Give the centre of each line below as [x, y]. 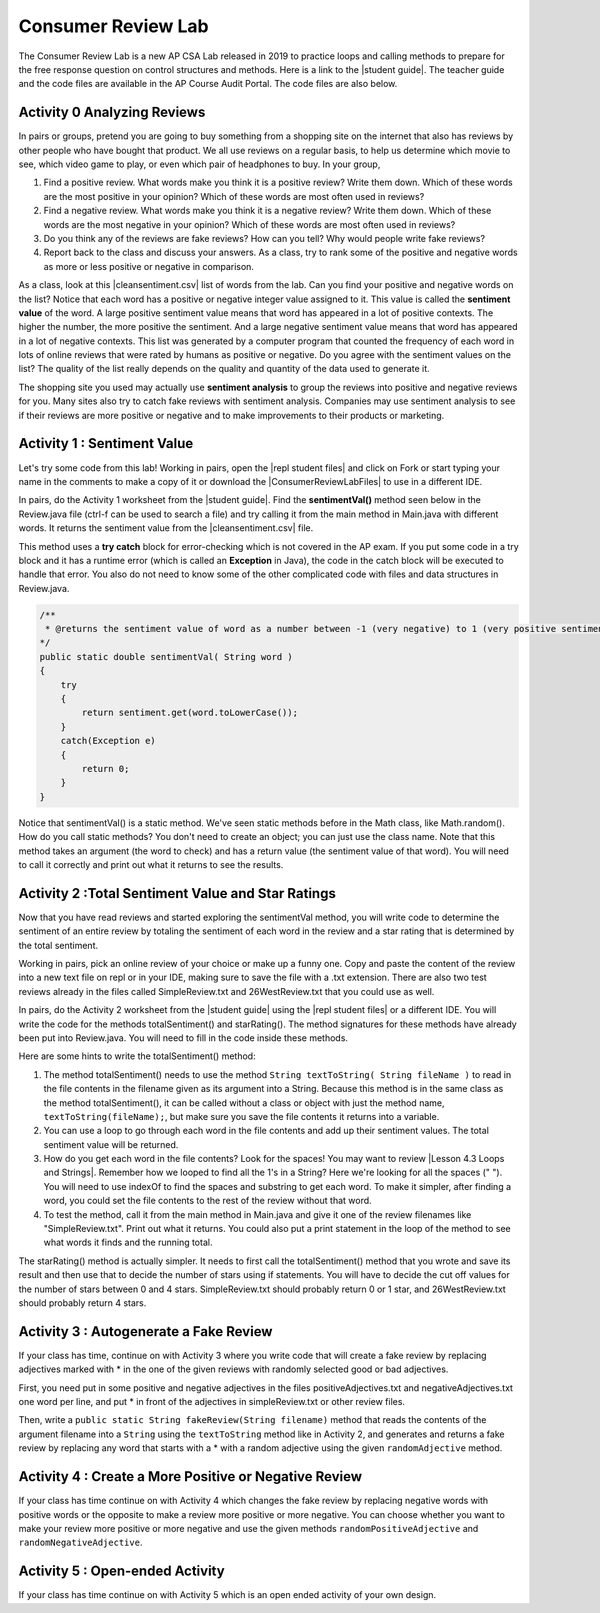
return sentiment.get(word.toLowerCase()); [190, 713]
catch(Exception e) [108, 741]
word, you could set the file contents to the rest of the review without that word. [207, 1201]
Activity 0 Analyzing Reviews [112, 112]
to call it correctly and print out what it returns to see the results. [151, 864]
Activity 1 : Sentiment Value [106, 443]
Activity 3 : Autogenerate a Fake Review [145, 1331]
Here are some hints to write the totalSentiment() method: [137, 1056]
